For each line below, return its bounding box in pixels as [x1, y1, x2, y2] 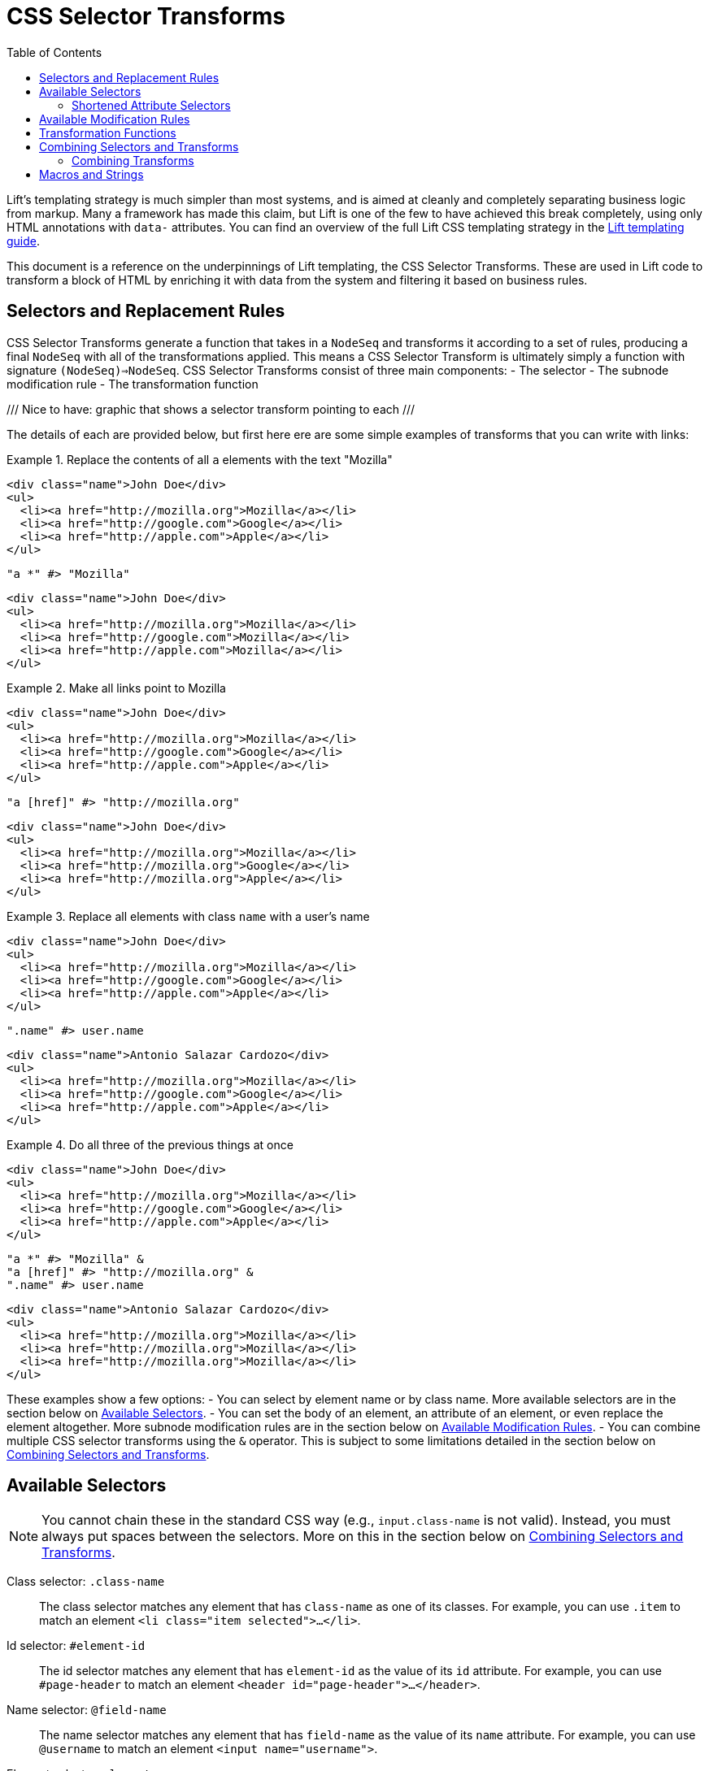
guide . [7, 233, 41, 248]
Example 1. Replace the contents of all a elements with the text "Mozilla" [7, 452, 393, 467]
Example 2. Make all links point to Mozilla [7, 680, 226, 695]
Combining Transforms [72, 153, 194, 167]
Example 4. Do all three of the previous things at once [7, 1137, 294, 1152]
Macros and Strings [39, 167, 144, 181]
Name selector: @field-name [7, 1703, 167, 1717]
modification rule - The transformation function [7, 376, 259, 391]
